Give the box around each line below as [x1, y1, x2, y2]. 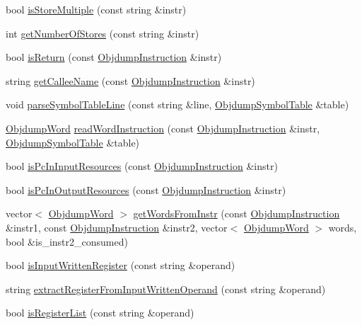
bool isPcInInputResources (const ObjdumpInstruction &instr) [6, 159, 278, 173]
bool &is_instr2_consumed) [6, 234, 128, 249]
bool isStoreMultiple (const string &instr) [6, 2, 187, 16]
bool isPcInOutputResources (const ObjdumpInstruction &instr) [6, 182, 286, 197]
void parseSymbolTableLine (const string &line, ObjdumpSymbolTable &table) [6, 97, 349, 112]
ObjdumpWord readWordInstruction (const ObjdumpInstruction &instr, [6, 120, 320, 135]
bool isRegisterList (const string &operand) [6, 305, 194, 320]
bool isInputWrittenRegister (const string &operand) [6, 258, 235, 273]
